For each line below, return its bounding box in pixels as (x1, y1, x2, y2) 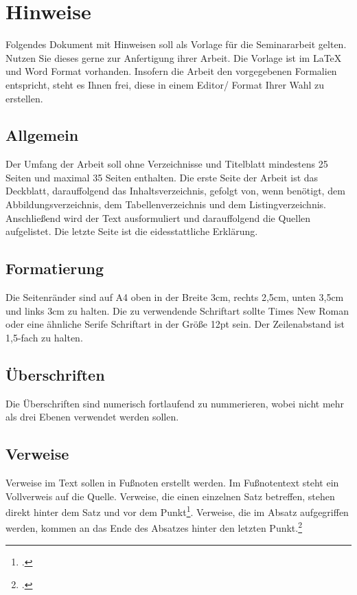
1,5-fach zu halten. (5, 330, 83, 344)
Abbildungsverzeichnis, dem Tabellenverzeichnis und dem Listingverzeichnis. (5, 197, 326, 212)
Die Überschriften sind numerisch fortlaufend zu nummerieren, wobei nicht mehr (5, 396, 345, 410)
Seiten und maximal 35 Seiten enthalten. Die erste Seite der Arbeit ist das (5, 170, 319, 184)
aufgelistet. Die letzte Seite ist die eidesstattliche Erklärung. (5, 224, 258, 238)
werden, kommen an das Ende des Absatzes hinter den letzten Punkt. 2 (5, 519, 303, 535)
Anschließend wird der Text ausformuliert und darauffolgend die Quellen (5, 210, 311, 225)
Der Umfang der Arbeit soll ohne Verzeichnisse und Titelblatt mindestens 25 (5, 157, 328, 171)
